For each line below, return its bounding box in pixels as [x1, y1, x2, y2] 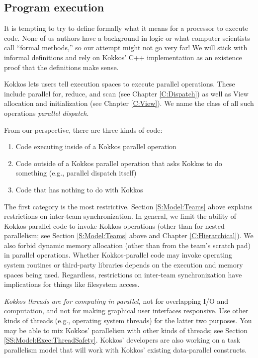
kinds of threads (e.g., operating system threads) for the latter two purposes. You [4, 315, 252, 326]
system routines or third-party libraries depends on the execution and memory [4, 260, 243, 270]
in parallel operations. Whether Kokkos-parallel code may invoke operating [4, 250, 232, 260]
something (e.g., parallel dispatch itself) [15, 168, 137, 178]
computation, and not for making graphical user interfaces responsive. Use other [4, 305, 249, 316]
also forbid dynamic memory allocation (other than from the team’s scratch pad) [4, 240, 251, 250]
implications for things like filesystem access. [4, 279, 140, 289]
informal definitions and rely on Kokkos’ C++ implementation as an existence [4, 52, 242, 62]
